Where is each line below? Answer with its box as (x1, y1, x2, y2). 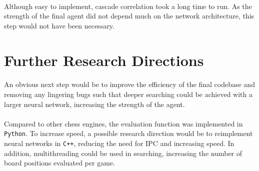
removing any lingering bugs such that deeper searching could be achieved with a (4, 88, 252, 99)
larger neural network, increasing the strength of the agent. (4, 98, 185, 109)
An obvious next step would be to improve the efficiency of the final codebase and (4, 79, 255, 89)
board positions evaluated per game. (4, 157, 115, 168)
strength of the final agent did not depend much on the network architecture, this (4, 10, 254, 21)
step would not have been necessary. (4, 20, 114, 30)
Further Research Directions (4, 49, 204, 70)
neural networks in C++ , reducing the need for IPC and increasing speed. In (4, 137, 234, 148)
